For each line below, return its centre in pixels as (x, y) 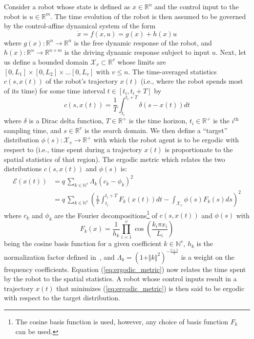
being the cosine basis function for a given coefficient (83, 243)
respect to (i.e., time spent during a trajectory (73, 149)
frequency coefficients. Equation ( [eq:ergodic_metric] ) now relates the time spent (125, 269)
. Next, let (231, 52)
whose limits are (142, 61)
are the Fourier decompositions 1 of (106, 214)
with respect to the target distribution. (62, 298)
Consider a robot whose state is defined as (67, 6)
